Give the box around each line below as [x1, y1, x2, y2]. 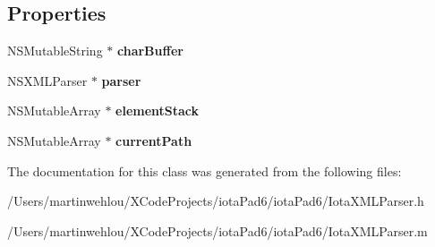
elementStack [115, 101, 200, 120]
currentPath [115, 131, 192, 149]
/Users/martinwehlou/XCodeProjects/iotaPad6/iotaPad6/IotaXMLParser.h [7, 192, 424, 210]
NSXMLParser [7, 71, 88, 89]
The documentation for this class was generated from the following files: [7, 161, 402, 180]
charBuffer [116, 41, 183, 60]
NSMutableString [7, 41, 103, 60]
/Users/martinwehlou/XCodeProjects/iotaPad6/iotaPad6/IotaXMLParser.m [7, 221, 428, 240]
